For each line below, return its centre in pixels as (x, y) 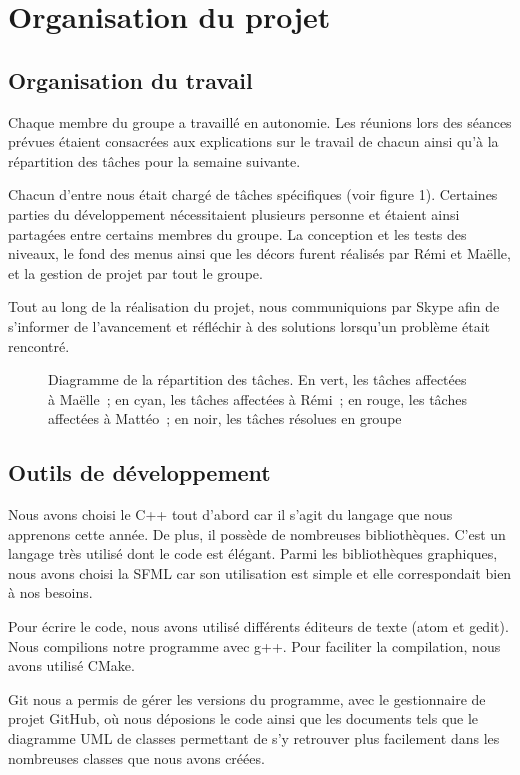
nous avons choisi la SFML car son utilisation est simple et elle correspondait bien (260, 572)
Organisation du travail (130, 79)
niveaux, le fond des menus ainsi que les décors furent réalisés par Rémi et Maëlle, (259, 253)
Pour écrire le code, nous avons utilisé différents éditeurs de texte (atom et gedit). (258, 626)
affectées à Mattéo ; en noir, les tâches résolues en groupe (225, 418)
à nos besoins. (50, 592)
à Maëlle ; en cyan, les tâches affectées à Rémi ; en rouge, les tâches (257, 398)
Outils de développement (139, 472)
